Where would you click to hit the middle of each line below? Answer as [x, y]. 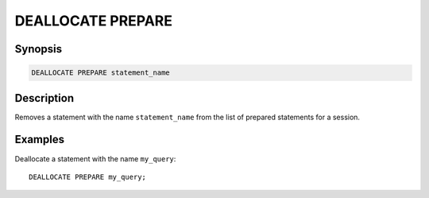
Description [44, 98]
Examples [40, 140]
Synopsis [39, 49]
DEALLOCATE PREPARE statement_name [100, 73]
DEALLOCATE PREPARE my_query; [88, 177]
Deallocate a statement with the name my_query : [95, 158]
